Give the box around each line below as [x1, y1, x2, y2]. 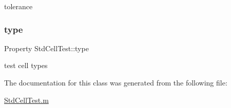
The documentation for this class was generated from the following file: [4, 77, 227, 88]
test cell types [4, 60, 48, 71]
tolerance [4, 1, 33, 11]
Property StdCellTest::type [4, 42, 89, 53]
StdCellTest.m [4, 94, 49, 105]
